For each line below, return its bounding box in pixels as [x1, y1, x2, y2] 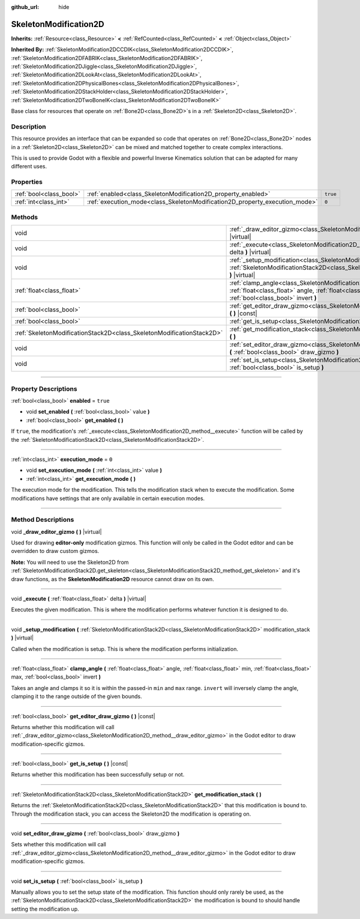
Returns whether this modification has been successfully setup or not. [11, 771, 185, 778]
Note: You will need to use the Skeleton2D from [11, 558, 129, 566]
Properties [11, 178, 43, 186]
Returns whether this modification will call [11, 723, 115, 730]
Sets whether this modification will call [11, 841, 106, 848]
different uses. [11, 163, 47, 170]
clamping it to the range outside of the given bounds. [11, 693, 142, 700]
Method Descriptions [11, 516, 74, 524]
